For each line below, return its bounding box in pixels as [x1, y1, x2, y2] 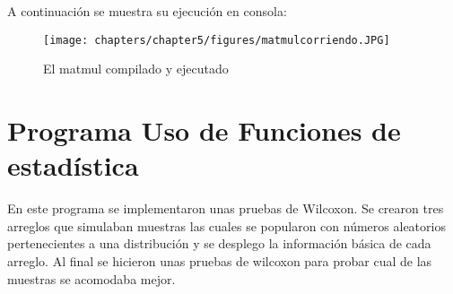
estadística [7, 147, 139, 184]
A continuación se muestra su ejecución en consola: [7, 2, 287, 20]
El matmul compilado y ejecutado [43, 59, 229, 78]
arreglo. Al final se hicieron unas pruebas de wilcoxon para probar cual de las [7, 251, 432, 270]
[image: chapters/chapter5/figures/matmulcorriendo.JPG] [43, 33, 390, 47]
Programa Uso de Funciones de [7, 112, 401, 149]
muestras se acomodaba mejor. [7, 269, 176, 288]
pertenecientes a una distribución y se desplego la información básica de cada [7, 234, 431, 253]
